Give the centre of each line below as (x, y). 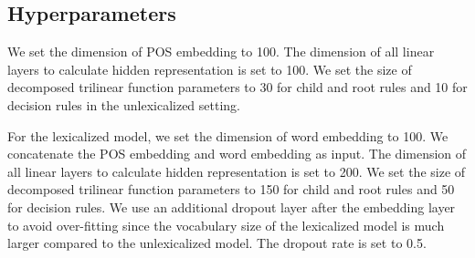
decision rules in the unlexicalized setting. (124, 104)
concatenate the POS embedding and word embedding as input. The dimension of (237, 154)
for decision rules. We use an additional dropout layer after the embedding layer (232, 206)
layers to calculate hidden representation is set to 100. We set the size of (210, 69)
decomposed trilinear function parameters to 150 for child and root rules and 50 (231, 189)
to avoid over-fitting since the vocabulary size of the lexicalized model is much (226, 225)
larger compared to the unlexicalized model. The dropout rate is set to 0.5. (217, 243)
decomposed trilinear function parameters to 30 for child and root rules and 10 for (237, 87)
